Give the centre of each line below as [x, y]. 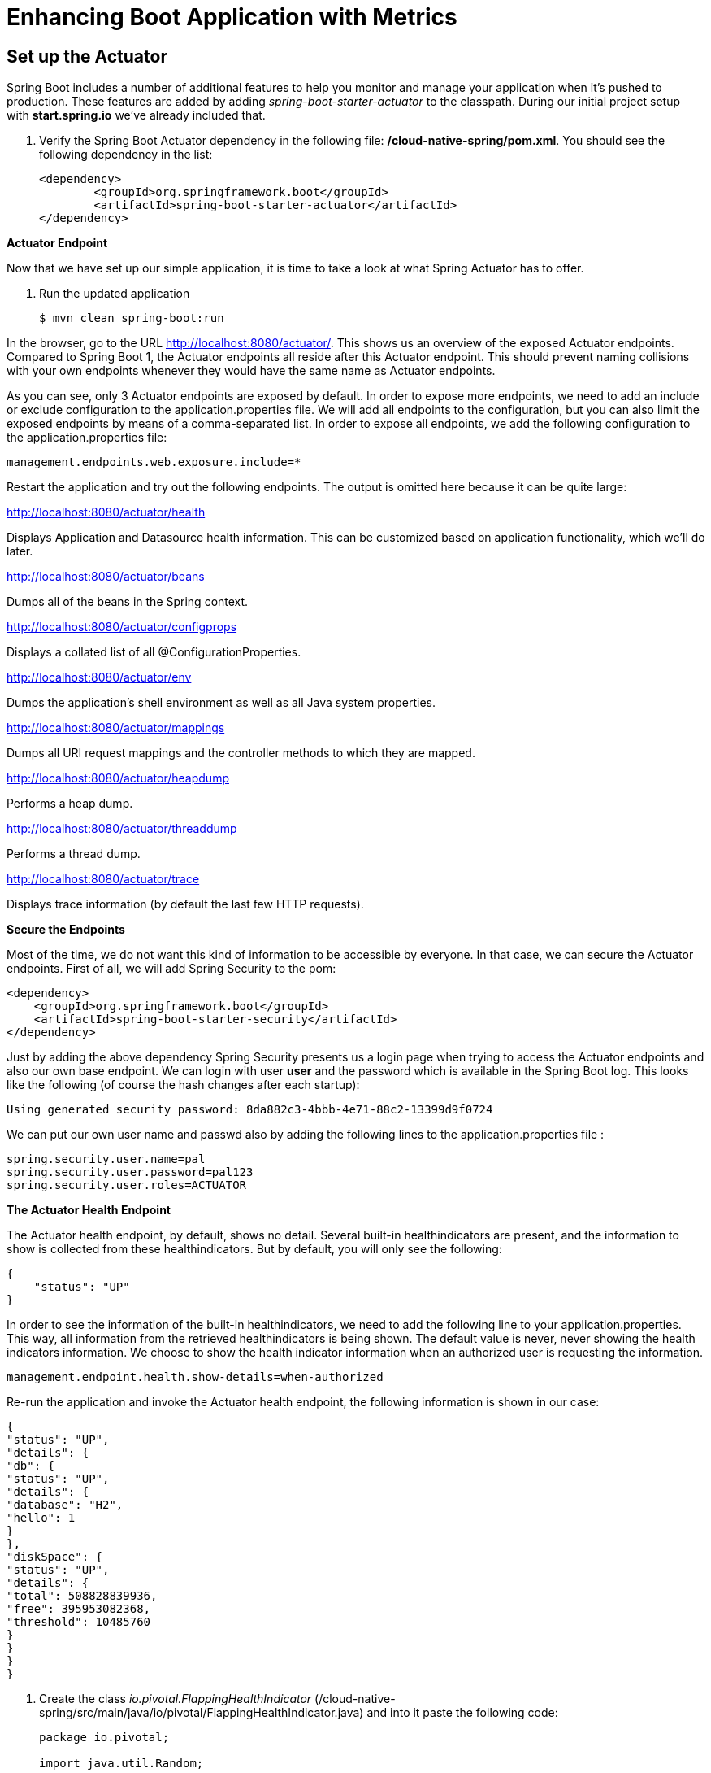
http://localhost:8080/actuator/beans [106, 577]
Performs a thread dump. [74, 854]
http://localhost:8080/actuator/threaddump [122, 829]
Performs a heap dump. [70, 804]
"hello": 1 [41, 1518]
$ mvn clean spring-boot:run [132, 318]
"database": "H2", [65, 1505]
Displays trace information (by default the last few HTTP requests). [185, 904]
